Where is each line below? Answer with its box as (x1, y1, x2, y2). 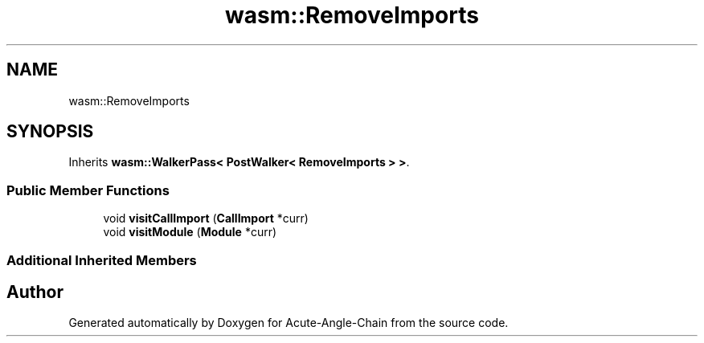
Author (6, 281, 63, 302)
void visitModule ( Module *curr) (103, 225, 277, 239)
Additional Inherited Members (6, 251, 197, 268)
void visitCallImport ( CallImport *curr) (103, 211, 309, 226)
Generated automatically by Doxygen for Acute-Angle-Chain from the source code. (68, 316, 509, 330)
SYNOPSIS (6, 121, 94, 142)
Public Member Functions (6, 182, 170, 198)
